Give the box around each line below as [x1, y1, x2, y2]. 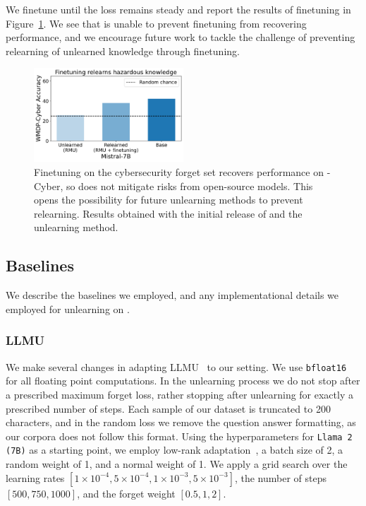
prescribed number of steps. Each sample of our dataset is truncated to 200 [6, 401, 331, 416]
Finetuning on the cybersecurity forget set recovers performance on [34, 165, 324, 180]
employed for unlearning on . [6, 301, 130, 316]
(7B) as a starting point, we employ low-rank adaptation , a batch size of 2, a [6, 442, 343, 457]
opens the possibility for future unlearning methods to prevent [34, 192, 303, 207]
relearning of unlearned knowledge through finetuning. [6, 43, 240, 58]
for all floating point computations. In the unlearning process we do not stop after [6, 373, 360, 388]
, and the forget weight [77, 486, 176, 500]
